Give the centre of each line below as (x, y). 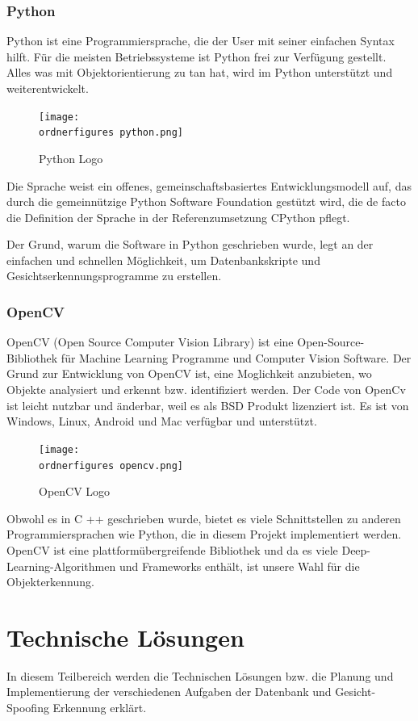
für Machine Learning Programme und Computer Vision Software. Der (236, 357)
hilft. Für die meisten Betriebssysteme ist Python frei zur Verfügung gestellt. (196, 56)
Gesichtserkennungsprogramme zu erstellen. (114, 276)
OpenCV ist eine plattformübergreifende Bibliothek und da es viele (172, 549)
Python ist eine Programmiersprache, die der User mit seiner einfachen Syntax (201, 41)
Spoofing (28, 708)
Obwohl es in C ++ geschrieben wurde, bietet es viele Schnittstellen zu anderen (204, 518)
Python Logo (71, 158)
